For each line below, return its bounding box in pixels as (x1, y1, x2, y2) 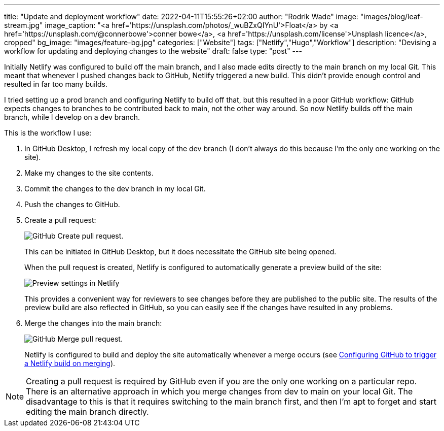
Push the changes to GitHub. (24, 200, 120, 209)
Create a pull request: (24, 216, 96, 224)
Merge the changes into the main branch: (24, 319, 162, 327)
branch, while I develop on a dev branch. (4, 113, 140, 121)
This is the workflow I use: (4, 128, 92, 137)
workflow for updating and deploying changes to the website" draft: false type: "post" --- (4, 47, 302, 55)
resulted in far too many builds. (4, 80, 108, 88)
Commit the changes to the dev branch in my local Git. (24, 184, 206, 193)
